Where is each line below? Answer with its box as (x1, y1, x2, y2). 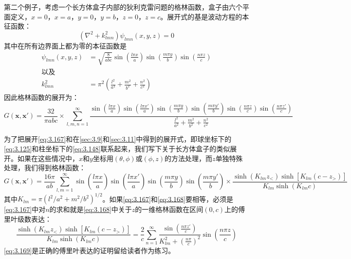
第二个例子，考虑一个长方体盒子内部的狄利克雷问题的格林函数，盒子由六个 (4, 2, 242, 12)
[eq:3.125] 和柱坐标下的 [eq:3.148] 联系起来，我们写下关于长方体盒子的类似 (4, 144, 230, 154)
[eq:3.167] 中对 (4, 204, 46, 214)
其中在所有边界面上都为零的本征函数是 (4, 40, 127, 50)
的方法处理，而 (165, 153, 213, 163)
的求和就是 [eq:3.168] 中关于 (49, 204, 132, 214)
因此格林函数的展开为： (4, 92, 79, 102)
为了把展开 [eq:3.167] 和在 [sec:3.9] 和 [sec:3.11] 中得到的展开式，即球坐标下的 (4, 134, 232, 144)
